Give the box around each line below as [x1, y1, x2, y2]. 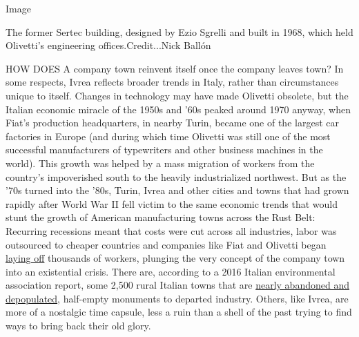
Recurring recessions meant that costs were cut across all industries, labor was [6, 223, 337, 238]
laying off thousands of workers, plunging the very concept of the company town [6, 251, 345, 265]
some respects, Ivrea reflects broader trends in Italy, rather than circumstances [6, 75, 339, 89]
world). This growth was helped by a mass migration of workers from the [6, 155, 315, 170]
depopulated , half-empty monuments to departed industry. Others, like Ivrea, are [6, 291, 349, 305]
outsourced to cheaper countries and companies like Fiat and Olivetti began [6, 237, 327, 251]
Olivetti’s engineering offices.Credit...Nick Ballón [6, 38, 211, 52]
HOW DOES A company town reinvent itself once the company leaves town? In [6, 61, 344, 75]
